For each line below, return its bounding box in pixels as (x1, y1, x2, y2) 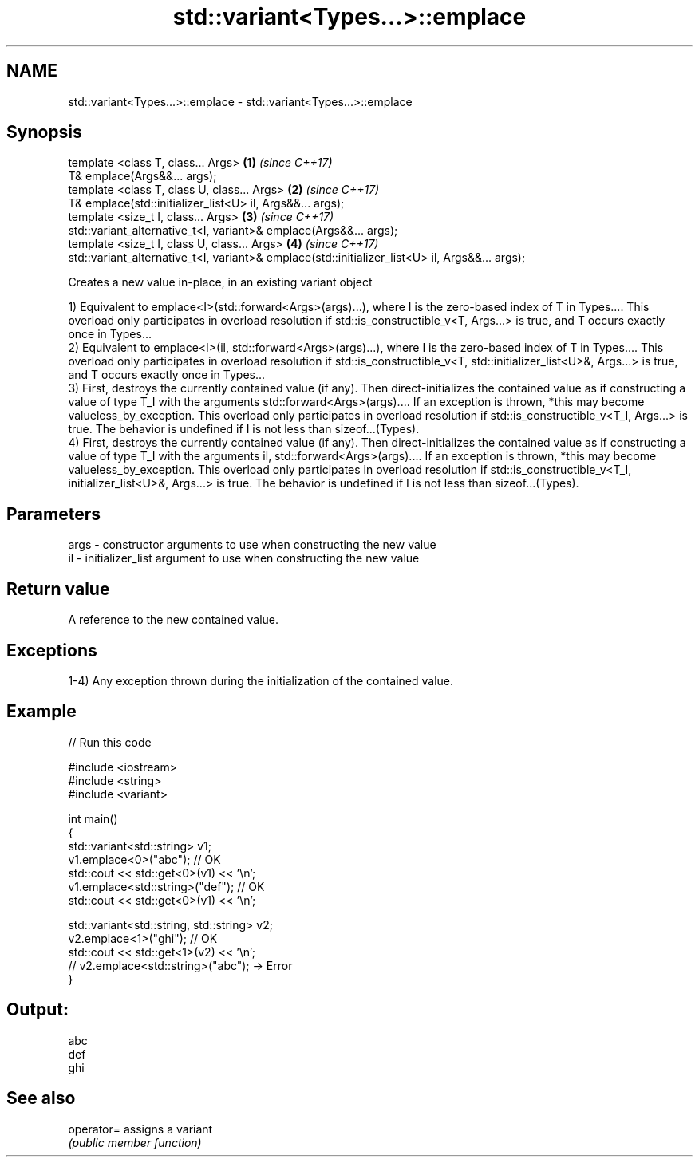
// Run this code (68, 735, 152, 749)
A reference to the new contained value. (68, 613, 279, 627)
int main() (68, 811, 118, 826)
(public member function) (68, 1135, 202, 1149)
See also (6, 1088, 76, 1109)
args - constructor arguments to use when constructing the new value (68, 538, 436, 552)
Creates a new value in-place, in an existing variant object (68, 275, 373, 290)
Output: (6, 999, 69, 1020)
